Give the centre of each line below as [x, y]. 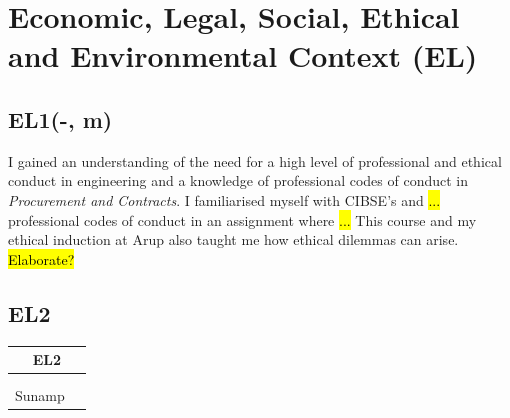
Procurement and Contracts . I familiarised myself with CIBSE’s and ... [224, 199]
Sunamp [40, 395]
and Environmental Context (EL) [243, 55]
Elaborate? [41, 258]
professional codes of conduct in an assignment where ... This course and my [242, 219]
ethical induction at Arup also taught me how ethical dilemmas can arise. [233, 239]
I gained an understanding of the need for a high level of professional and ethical [255, 160]
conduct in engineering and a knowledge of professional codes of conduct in [238, 180]
